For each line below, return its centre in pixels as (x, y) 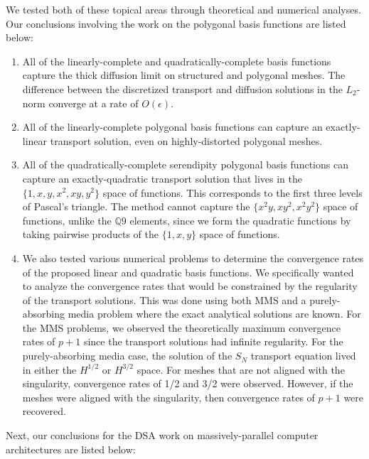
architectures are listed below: (71, 449)
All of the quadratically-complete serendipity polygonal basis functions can (185, 164)
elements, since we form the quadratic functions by (240, 220)
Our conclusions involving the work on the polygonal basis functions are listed (176, 23)
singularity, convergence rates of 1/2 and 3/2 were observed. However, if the (188, 383)
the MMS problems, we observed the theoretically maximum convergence (181, 327)
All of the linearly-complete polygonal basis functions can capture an (172, 127)
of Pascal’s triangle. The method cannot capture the (136, 206)
